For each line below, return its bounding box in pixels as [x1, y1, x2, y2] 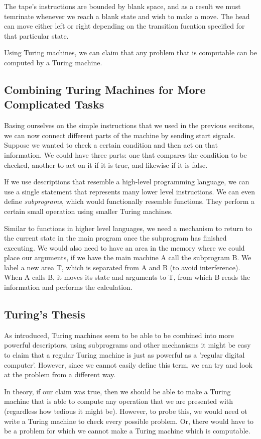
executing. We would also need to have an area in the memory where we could [4, 242, 245, 253]
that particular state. [4, 30, 69, 41]
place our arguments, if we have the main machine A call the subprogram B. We [4, 252, 251, 263]
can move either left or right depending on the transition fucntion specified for [4, 21, 245, 31]
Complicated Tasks [4, 96, 104, 112]
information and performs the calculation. [4, 282, 133, 292]
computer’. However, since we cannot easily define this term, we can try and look [4, 359, 252, 370]
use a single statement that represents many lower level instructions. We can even [4, 186, 255, 196]
